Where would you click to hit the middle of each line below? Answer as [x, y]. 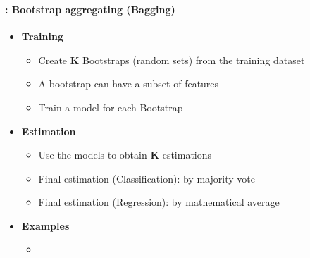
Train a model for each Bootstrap [111, 107]
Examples [45, 225]
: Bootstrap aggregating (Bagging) [90, 9]
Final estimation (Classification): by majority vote [147, 178]
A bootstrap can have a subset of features [129, 84]
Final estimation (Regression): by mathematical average [159, 202]
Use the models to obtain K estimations [125, 155]
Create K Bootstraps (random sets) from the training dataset [172, 60]
